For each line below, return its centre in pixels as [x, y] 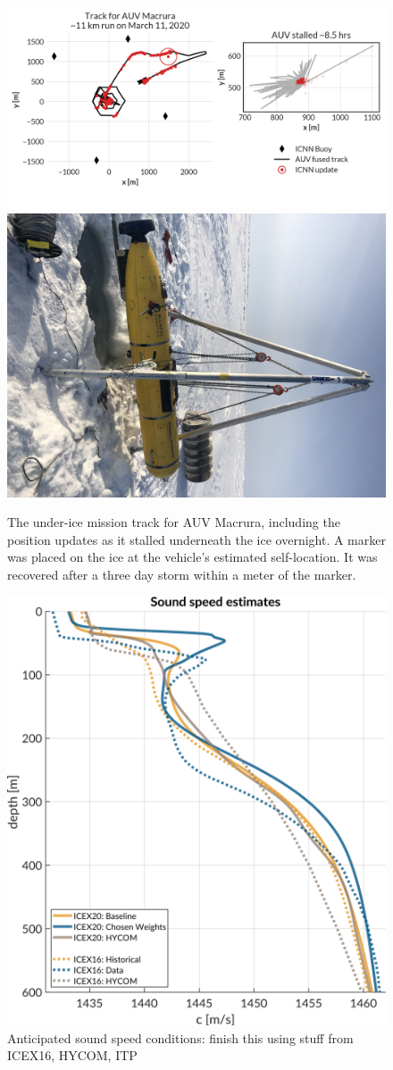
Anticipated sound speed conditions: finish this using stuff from [180, 1037]
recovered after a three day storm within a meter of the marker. [182, 575]
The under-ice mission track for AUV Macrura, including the [174, 522]
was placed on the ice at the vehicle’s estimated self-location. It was [192, 557]
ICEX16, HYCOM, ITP [72, 1055]
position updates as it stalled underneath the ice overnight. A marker [196, 539]
